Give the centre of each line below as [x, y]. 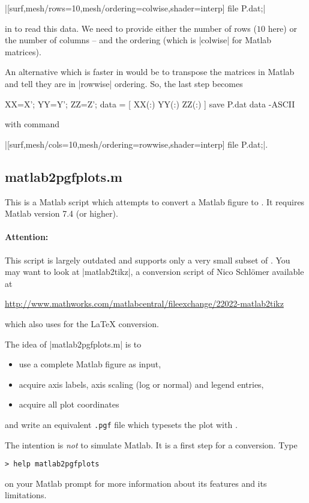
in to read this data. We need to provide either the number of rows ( [131, 28]
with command [32, 124]
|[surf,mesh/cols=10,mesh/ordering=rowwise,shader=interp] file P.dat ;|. [136, 144]
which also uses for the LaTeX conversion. [82, 323]
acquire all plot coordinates [69, 404]
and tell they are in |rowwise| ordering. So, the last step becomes [124, 83]
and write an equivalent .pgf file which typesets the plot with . [121, 424]
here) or [282, 28]
